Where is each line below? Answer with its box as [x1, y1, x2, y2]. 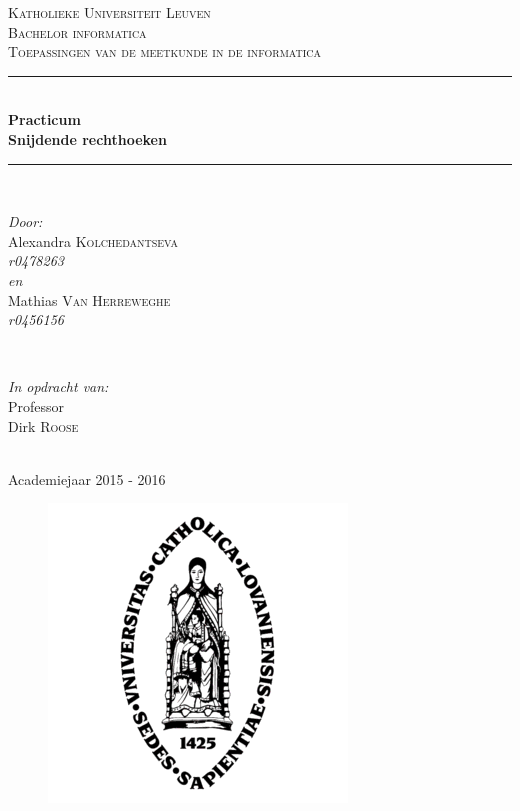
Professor [8, 395, 65, 416]
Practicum [8, 109, 81, 130]
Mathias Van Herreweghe [8, 289, 171, 310]
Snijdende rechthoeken [8, 128, 167, 149]
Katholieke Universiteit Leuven [8, 2, 211, 22]
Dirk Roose [8, 415, 79, 436]
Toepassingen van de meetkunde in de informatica [8, 41, 322, 62]
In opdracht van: [8, 376, 109, 397]
